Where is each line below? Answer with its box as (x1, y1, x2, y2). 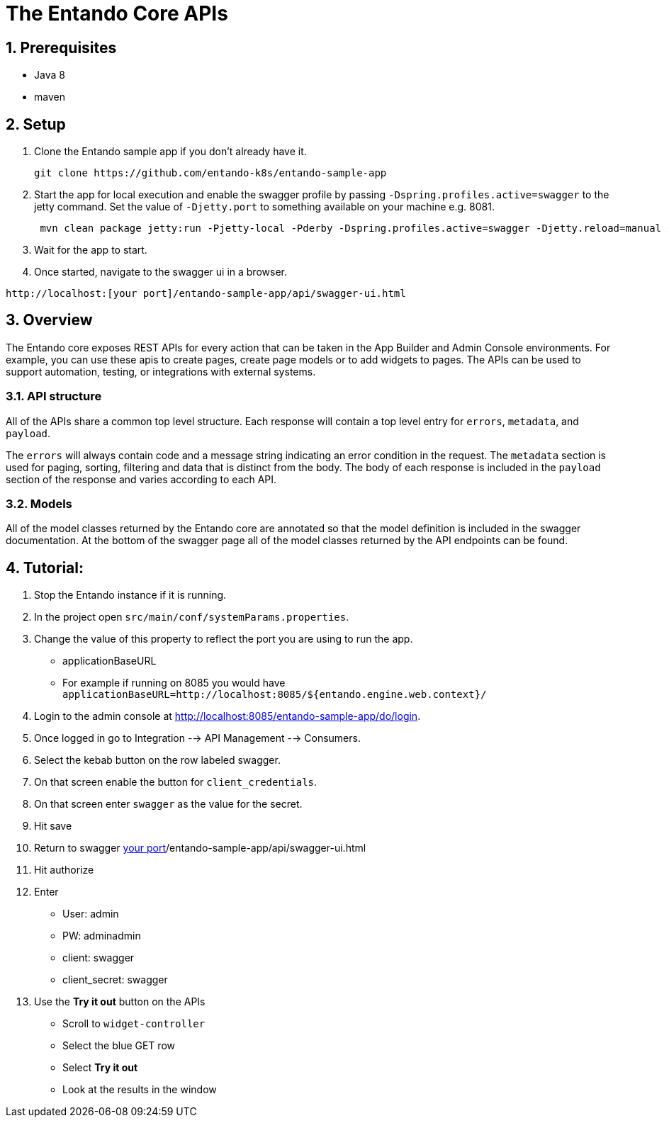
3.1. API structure (6, 389, 102, 404)
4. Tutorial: (6, 558, 84, 577)
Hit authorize (34, 864, 94, 876)
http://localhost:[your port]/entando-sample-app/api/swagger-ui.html (6, 288, 406, 300)
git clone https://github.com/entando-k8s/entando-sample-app (34, 167, 387, 179)
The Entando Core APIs (6, 1, 228, 26)
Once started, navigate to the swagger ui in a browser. (34, 266, 287, 278)
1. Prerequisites (6, 38, 117, 57)
